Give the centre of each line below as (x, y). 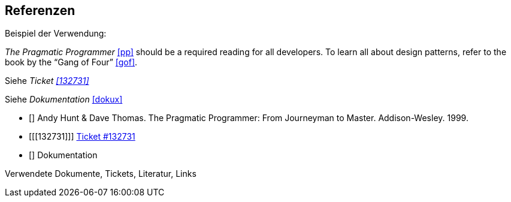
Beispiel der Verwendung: (56, 34)
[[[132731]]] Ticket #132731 (82, 137)
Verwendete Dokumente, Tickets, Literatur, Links (101, 174)
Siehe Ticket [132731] (47, 81)
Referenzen (40, 10)
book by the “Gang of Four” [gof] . (71, 62)
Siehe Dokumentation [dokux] (64, 100)
